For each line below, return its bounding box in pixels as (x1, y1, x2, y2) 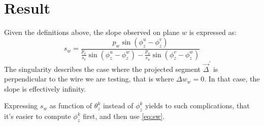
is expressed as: (189, 27, 237, 37)
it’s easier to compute (4, 111, 71, 121)
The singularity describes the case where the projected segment (4, 63, 201, 74)
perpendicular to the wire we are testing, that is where (4, 73, 174, 84)
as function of (49, 100, 92, 111)
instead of (103, 100, 134, 111)
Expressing (4, 100, 38, 111)
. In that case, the (204, 73, 260, 84)
